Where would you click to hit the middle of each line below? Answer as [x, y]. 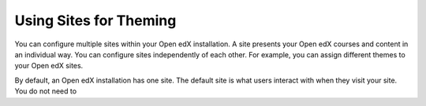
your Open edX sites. [49, 66]
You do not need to [46, 91]
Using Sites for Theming [95, 20]
